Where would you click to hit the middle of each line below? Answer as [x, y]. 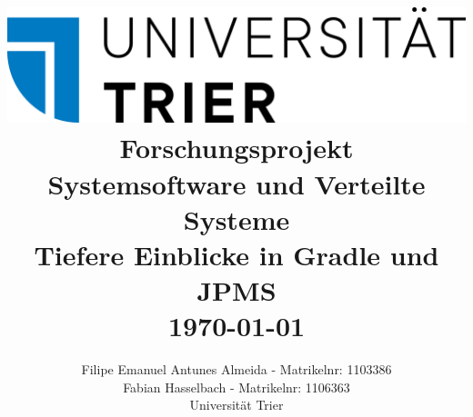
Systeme [236, 218]
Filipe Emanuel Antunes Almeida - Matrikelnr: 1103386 [236, 369]
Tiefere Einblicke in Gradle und [236, 254]
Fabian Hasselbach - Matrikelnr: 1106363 [236, 387]
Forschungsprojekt [236, 148]
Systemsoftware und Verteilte [236, 183]
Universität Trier [236, 405]
